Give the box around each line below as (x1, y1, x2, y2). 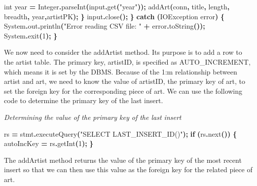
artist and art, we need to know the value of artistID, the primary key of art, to (4, 76, 246, 86)
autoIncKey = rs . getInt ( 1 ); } (4, 138, 94, 149)
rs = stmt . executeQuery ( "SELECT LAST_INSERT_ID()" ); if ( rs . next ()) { (4, 128, 237, 139)
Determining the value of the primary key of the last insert (4, 112, 182, 122)
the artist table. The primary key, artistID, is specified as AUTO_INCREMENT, (4, 56, 251, 67)
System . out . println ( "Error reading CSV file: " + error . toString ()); (4, 21, 205, 31)
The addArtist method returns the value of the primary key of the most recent (4, 154, 242, 165)
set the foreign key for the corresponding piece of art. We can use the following (4, 85, 243, 96)
